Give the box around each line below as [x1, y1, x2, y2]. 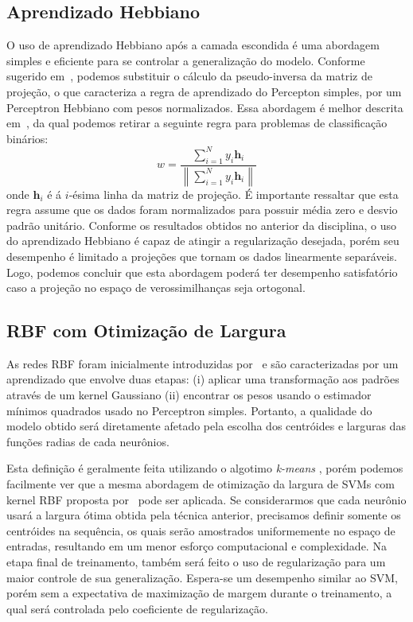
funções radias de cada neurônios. [6, 433, 169, 449]
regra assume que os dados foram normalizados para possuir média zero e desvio [6, 201, 398, 218]
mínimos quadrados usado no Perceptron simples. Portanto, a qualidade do [6, 402, 372, 418]
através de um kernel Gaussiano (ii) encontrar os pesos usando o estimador [6, 387, 372, 403]
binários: [6, 130, 49, 146]
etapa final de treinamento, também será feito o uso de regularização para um [6, 554, 386, 570]
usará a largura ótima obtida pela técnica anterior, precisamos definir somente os [6, 507, 401, 523]
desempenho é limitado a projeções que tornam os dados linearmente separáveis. [6, 247, 397, 264]
